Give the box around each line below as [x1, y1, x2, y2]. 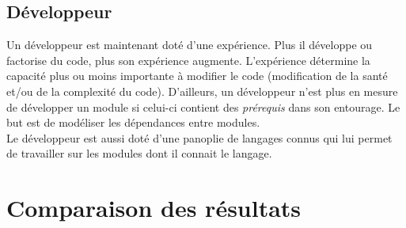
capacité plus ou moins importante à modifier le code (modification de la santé [6, 67, 388, 84]
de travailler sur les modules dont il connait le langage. [6, 145, 272, 161]
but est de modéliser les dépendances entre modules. [6, 114, 260, 131]
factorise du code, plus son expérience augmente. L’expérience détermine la [6, 51, 370, 68]
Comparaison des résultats [6, 192, 302, 224]
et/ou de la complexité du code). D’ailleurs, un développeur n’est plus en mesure [6, 82, 398, 99]
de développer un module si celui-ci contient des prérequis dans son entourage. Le [6, 98, 400, 115]
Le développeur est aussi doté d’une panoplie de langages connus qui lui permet [6, 129, 393, 146]
